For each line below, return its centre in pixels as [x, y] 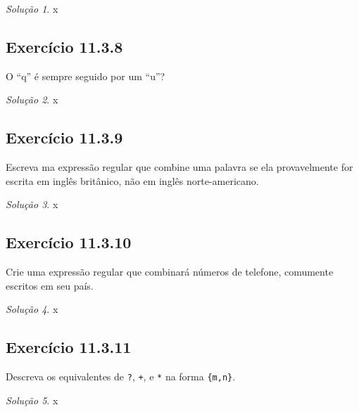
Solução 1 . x [32, 8]
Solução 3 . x [32, 204]
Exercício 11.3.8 [64, 46]
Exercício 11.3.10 [69, 242]
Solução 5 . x [32, 400]
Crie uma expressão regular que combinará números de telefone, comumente [170, 272]
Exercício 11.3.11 [69, 347]
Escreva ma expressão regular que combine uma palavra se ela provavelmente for [179, 167]
